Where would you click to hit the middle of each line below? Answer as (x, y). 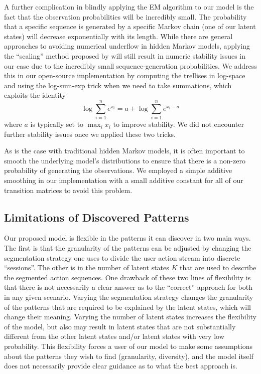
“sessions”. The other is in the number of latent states (87, 267)
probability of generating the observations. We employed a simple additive (118, 170)
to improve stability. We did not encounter (178, 124)
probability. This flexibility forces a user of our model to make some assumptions (128, 346)
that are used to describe (218, 267)
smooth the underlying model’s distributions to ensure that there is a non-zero (125, 160)
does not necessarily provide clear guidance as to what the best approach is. (121, 366)
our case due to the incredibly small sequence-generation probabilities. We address (130, 65)
